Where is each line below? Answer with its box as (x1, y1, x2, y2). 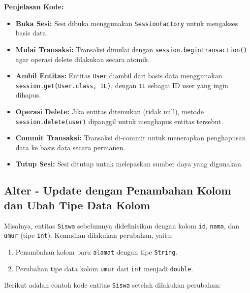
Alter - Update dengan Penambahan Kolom (4, 183, 231, 198)
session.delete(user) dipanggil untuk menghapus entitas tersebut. (15, 116, 223, 126)
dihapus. (15, 90, 41, 100)
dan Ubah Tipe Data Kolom (4, 197, 151, 212)
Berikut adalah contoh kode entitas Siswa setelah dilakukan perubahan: (4, 280, 221, 290)
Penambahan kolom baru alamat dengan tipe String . (15, 246, 178, 257)
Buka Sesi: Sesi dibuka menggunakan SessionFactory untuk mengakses (15, 18, 238, 28)
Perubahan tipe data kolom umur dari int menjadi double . (15, 263, 193, 273)
